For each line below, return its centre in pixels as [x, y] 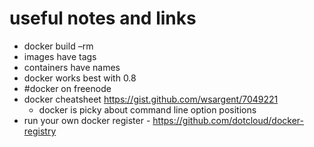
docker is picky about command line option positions [147, 109]
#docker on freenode [67, 88]
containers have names [72, 67]
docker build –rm [58, 46]
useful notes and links [103, 18]
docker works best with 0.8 [80, 78]
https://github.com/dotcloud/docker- [228, 120]
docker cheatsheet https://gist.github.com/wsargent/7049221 [151, 99]
